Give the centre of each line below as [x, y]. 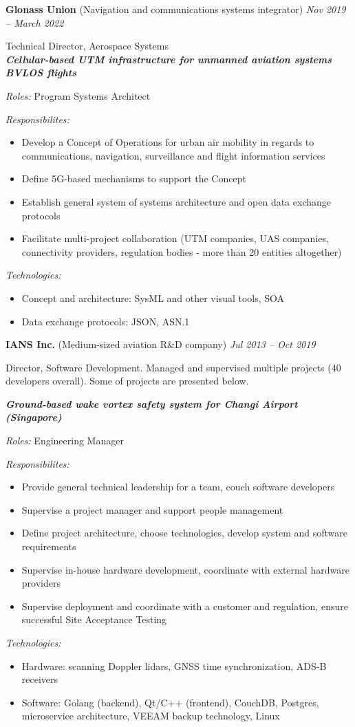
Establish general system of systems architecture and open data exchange [176, 201]
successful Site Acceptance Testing [94, 619]
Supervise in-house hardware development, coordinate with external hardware [185, 569]
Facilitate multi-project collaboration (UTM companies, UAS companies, [175, 238]
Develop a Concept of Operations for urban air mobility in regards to [168, 142]
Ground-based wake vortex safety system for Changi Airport [152, 403]
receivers [40, 679]
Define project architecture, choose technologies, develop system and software [184, 533]
